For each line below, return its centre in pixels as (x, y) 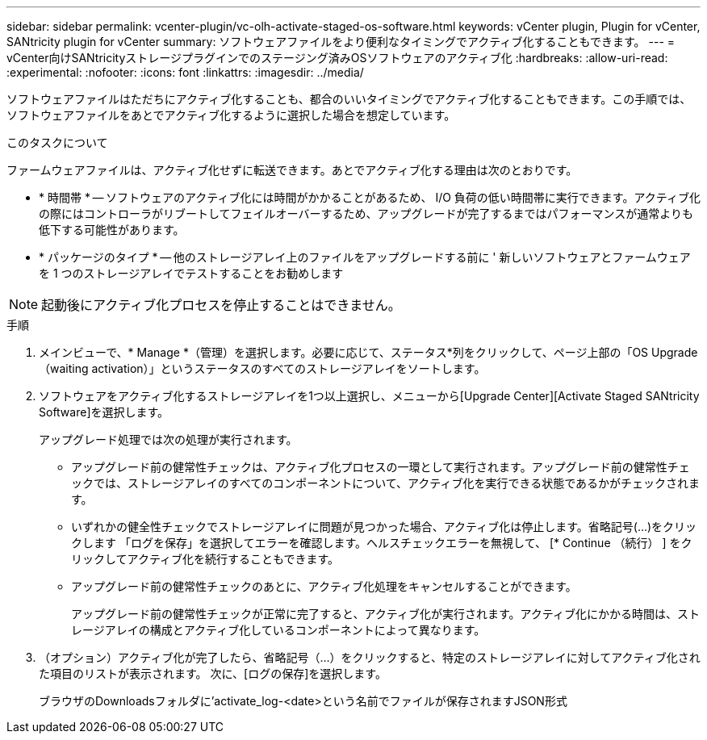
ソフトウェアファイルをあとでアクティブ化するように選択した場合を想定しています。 (231, 115)
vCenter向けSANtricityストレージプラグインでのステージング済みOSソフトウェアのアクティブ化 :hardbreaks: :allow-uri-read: (337, 58)
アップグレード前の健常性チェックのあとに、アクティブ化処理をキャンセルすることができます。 (324, 586)
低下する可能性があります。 (112, 230)
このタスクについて (57, 142)
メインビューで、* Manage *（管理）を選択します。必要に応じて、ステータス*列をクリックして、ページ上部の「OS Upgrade (368, 352)
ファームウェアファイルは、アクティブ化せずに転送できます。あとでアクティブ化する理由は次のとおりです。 (292, 170)
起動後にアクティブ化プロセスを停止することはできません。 (221, 305)
